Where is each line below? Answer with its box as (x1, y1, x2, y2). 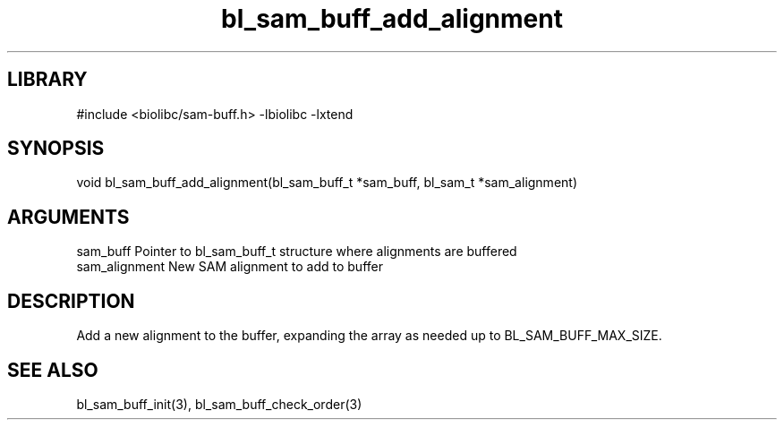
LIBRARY (7, 68, 88, 91)
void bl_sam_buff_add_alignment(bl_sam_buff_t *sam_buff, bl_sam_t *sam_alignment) (76, 175, 578, 191)
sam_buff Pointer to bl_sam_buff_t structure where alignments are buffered (76, 243, 517, 260)
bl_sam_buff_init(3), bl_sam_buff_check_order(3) (76, 396, 362, 412)
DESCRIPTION (7, 289, 135, 312)
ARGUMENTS (7, 205, 130, 228)
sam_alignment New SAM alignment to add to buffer (76, 259, 383, 275)
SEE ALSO (7, 358, 98, 381)
